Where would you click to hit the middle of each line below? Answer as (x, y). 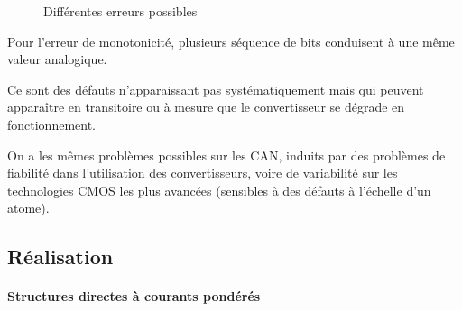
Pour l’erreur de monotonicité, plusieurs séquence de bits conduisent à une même (231, 41)
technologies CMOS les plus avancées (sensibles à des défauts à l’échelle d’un (219, 190)
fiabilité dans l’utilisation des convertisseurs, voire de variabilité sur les (203, 173)
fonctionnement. (52, 124)
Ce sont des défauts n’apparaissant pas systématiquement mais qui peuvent (216, 89)
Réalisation (60, 256)
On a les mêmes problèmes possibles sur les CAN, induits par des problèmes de (226, 155)
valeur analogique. (57, 59)
